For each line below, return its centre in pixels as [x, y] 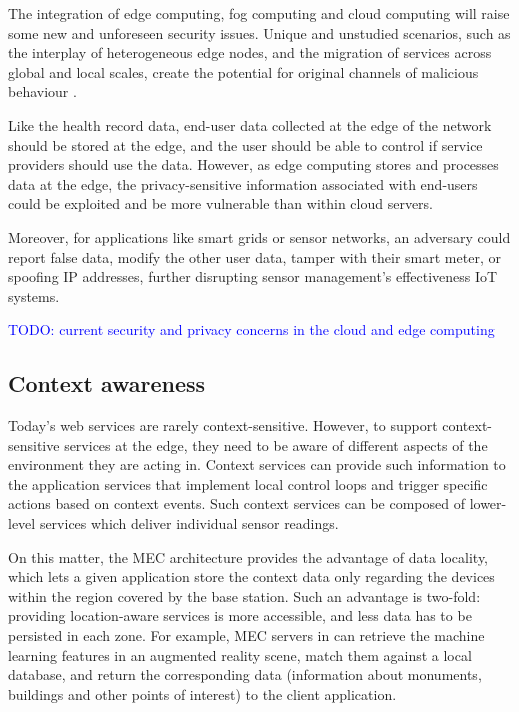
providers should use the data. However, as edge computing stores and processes [253, 164]
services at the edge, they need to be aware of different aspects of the [276, 444]
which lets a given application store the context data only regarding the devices [251, 576]
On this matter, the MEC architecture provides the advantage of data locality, [248, 556]
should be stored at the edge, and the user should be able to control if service [245, 144]
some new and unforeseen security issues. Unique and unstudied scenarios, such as [259, 32]
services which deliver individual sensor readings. [189, 523]
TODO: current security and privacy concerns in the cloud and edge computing [251, 329]
